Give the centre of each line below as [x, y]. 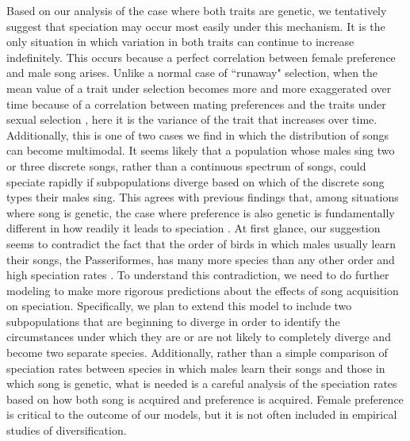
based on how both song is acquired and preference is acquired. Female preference [205, 399]
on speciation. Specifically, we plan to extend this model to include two [179, 306]
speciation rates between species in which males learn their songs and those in [196, 368]
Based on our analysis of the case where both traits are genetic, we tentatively [197, 10]
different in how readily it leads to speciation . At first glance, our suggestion [194, 228]
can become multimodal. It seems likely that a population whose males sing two [201, 150]
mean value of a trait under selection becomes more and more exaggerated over [199, 88]
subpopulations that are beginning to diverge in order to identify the [173, 321]
